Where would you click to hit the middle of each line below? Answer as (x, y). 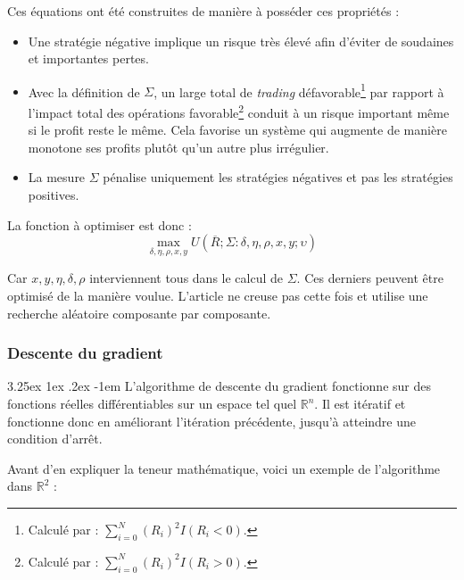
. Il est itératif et (360, 404)
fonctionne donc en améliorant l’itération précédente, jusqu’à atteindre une (211, 421)
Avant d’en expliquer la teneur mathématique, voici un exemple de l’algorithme (224, 468)
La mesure (57, 177)
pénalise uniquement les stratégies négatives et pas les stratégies (278, 177)
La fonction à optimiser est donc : (99, 224)
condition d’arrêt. (55, 439)
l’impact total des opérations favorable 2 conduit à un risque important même (239, 111)
